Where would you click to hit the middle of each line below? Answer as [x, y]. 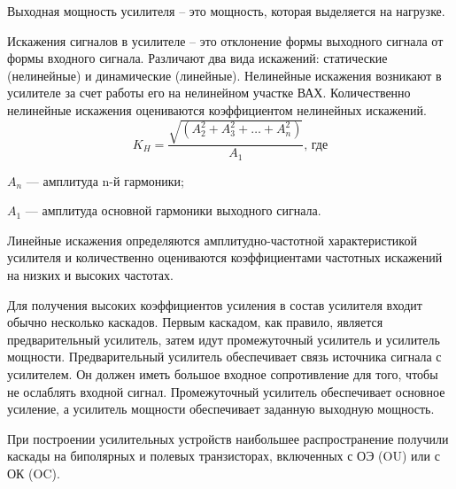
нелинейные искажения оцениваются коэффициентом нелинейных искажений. [217, 109]
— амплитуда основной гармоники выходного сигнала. [173, 210]
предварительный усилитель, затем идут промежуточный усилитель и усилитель [224, 339]
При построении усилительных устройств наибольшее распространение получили [228, 438]
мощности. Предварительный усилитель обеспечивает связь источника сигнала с [224, 357]
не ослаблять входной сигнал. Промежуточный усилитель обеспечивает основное [226, 391]
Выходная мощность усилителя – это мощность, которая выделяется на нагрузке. [226, 11]
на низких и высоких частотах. [90, 274]
